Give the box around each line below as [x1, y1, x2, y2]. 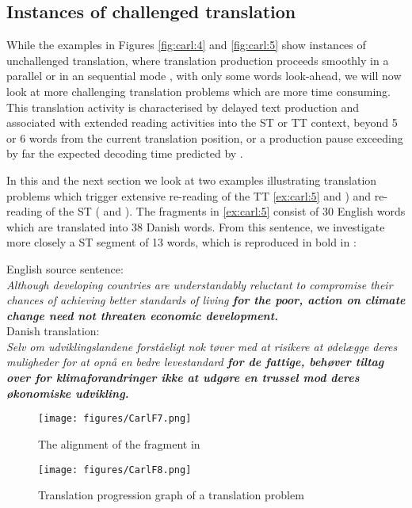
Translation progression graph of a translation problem [38, 487, 304, 503]
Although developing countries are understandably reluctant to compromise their [6, 276, 393, 292]
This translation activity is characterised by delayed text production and [6, 98, 359, 115]
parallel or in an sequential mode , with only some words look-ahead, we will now [6, 67, 402, 84]
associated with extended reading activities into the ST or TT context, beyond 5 [6, 114, 398, 131]
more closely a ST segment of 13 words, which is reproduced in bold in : [6, 234, 357, 250]
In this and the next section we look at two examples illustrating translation [6, 171, 377, 188]
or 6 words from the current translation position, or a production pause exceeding [6, 129, 403, 146]
